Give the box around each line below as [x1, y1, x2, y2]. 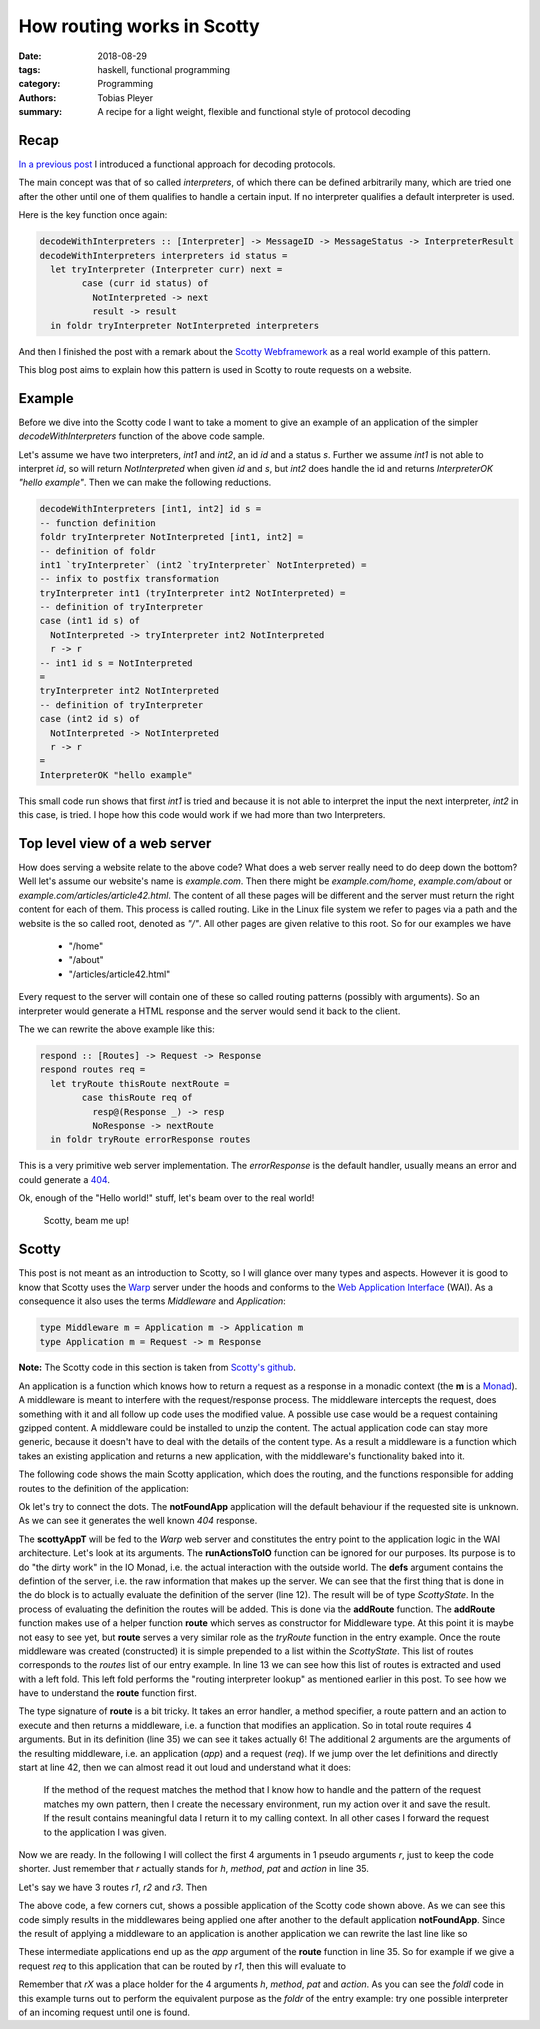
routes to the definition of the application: [18, 1482, 189, 1494]
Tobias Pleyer [97, 91, 154, 104]
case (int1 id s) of [39, 615, 140, 627]
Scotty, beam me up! [43, 1215, 130, 1227]
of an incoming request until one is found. [18, 2006, 190, 2018]
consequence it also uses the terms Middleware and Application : [18, 1295, 287, 1307]
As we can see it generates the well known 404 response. [18, 1515, 258, 1527]
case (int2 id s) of [39, 713, 140, 725]
